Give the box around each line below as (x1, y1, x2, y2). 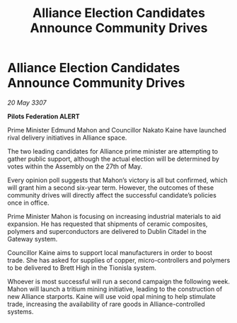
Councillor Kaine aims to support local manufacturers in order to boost (7, 248, 213, 256)
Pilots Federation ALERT (7, 112, 80, 120)
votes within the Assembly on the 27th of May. (7, 161, 143, 171)
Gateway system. (7, 234, 58, 243)
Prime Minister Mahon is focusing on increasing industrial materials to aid (7, 212, 221, 220)
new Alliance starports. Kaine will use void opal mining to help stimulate (7, 292, 216, 300)
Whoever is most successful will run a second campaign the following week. (7, 277, 230, 285)
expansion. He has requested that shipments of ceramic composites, (7, 220, 208, 228)
